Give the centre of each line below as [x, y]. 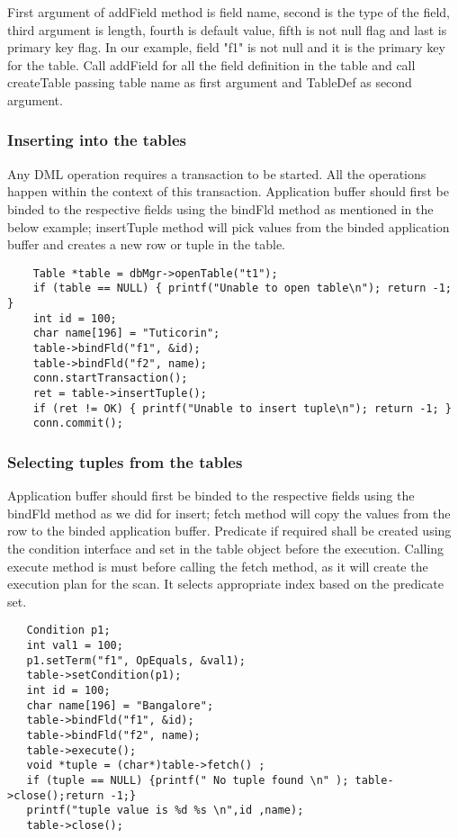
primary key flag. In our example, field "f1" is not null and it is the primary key [226, 47]
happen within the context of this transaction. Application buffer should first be [228, 191]
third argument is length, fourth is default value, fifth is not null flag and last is [227, 29]
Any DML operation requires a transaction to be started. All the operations [217, 173]
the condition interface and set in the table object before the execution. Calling [226, 548]
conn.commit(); [78, 424]
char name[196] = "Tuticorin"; [126, 333]
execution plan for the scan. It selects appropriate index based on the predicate [226, 584]
